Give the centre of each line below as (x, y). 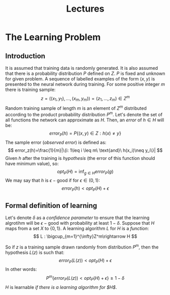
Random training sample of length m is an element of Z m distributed (76, 108)
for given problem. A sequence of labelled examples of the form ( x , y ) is (80, 79)
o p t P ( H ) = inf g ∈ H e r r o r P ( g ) (85, 172)
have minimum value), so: (32, 163)
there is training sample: (30, 90)
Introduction (25, 56)
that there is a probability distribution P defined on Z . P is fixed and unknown (85, 73)
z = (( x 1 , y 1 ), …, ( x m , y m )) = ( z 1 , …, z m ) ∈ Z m (85, 99)
